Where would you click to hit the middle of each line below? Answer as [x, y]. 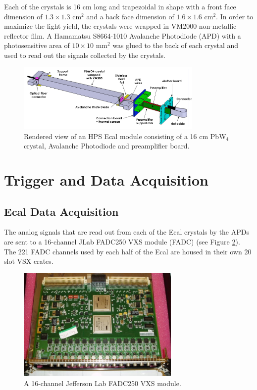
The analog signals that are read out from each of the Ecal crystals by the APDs [127, 232]
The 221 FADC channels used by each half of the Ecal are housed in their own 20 [128, 251]
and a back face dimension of [130, 16]
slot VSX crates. [29, 261]
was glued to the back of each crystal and [176, 45]
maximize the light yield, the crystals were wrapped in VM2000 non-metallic [120, 26]
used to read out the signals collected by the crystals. [85, 55]
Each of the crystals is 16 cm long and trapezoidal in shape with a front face [120, 6]
